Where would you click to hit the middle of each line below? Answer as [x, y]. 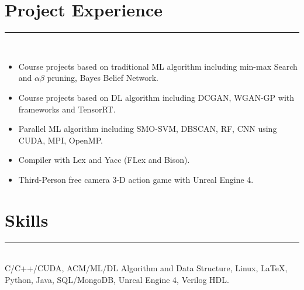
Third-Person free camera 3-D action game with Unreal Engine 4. [136, 179]
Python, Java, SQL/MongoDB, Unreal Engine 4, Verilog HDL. [117, 279]
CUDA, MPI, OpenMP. [61, 140]
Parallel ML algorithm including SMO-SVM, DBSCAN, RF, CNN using [148, 129]
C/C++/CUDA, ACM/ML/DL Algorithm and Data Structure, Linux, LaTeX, [146, 268]
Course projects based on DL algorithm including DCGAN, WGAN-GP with [156, 97]
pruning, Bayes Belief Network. [103, 78]
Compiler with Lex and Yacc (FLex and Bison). [104, 160]
